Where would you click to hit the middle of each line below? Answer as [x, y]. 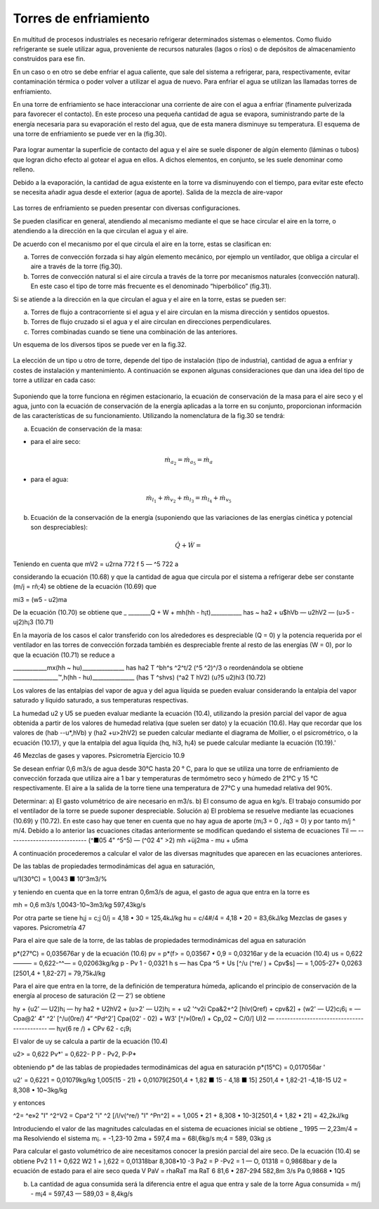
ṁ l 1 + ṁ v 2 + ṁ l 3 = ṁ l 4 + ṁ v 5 [188, 499]
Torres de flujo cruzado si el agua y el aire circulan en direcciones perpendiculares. [151, 322]
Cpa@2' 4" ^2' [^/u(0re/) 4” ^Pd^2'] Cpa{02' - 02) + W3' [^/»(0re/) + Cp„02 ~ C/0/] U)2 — [144, 1019]
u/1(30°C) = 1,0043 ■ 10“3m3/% [60, 879]
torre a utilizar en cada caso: [54, 380]
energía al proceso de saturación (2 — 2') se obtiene [89, 996]
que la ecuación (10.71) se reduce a [64, 655]
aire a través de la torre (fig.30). [77, 266]
